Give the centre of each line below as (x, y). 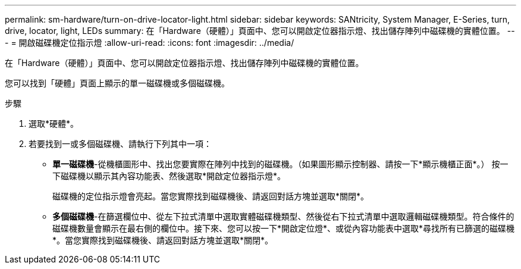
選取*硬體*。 (54, 123)
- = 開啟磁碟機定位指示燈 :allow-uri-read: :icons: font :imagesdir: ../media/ (150, 43)
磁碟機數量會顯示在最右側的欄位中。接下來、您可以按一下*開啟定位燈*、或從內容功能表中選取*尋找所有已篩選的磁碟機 (284, 228)
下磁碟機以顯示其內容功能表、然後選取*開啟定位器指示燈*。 (169, 176)
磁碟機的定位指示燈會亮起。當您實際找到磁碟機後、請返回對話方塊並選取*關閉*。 (211, 196)
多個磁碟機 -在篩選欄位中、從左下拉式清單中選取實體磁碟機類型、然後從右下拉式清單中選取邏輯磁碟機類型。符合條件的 (283, 216)
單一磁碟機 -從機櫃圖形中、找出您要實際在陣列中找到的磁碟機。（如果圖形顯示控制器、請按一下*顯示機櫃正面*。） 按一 (280, 164)
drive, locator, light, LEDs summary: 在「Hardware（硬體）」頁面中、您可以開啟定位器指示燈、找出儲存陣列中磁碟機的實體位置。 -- (260, 31)
